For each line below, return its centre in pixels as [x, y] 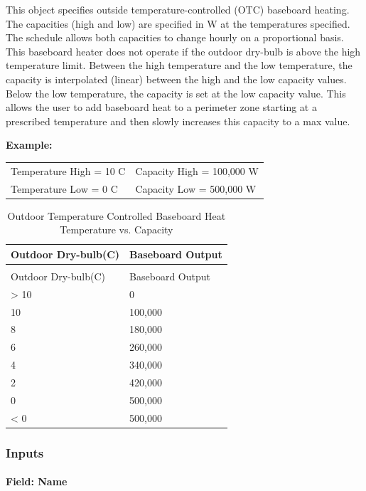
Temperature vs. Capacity [117, 229]
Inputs [25, 452]
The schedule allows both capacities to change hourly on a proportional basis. [175, 37]
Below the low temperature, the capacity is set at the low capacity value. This [176, 93]
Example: [29, 145]
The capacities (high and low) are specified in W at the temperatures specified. [178, 23]
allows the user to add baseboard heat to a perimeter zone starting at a [161, 107]
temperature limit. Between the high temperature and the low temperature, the [179, 65]
